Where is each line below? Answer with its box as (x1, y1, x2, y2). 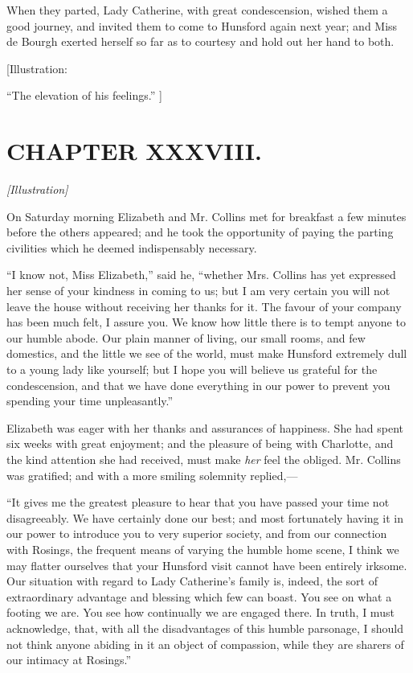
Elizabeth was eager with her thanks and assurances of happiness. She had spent (6, 419, 404, 436)
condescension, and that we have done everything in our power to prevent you (6, 376, 391, 393)
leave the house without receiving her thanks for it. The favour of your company (6, 298, 402, 314)
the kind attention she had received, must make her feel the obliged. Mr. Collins (6, 451, 401, 467)
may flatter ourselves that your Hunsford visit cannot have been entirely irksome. (6, 556, 407, 573)
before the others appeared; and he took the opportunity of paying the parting (6, 224, 394, 240)
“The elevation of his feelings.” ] (6, 87, 162, 104)
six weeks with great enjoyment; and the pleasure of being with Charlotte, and (6, 435, 394, 452)
